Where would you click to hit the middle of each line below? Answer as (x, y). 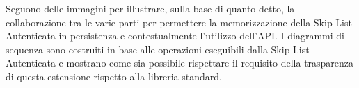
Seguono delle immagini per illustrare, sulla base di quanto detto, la (150, 8)
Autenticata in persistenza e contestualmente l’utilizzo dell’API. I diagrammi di (175, 36)
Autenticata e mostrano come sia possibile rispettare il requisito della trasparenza (180, 63)
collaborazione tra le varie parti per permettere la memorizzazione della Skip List (179, 22)
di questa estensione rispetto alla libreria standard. (114, 76)
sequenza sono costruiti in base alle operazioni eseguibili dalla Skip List (158, 49)
